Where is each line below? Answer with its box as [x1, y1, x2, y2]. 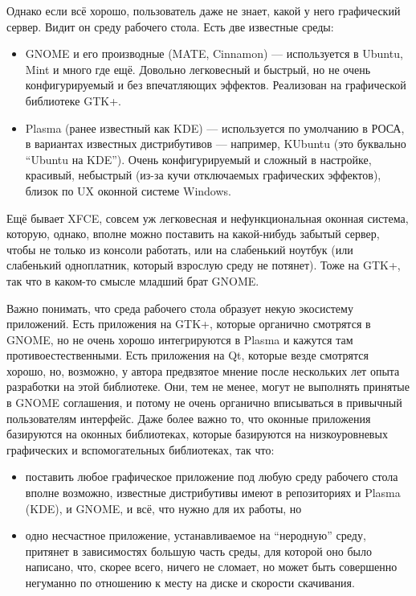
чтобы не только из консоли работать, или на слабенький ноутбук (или [6, 240, 353, 257]
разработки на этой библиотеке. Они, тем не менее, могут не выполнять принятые [6, 378, 410, 395]
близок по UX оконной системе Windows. [25, 182, 231, 199]
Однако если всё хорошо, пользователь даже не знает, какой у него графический [6, 2, 401, 18]
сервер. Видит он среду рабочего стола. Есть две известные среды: [6, 18, 334, 35]
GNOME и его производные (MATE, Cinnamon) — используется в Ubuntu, [25, 45, 403, 62]
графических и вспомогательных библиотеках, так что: [6, 441, 275, 458]
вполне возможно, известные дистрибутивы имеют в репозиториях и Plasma [25, 484, 401, 501]
